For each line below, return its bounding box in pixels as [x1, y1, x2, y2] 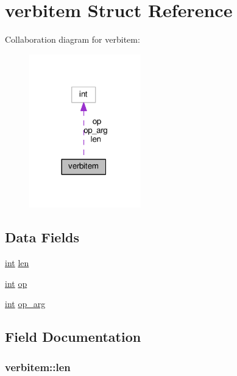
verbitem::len [5, 359, 71, 374]
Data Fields [5, 228, 80, 247]
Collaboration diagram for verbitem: [5, 33, 140, 46]
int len [5, 256, 29, 269]
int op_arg [5, 297, 46, 310]
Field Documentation [5, 327, 141, 346]
